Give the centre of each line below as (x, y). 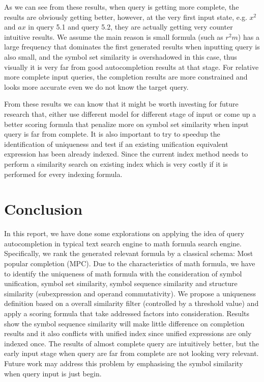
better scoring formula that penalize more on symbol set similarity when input (126, 124)
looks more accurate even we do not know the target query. (96, 86)
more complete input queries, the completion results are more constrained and (126, 77)
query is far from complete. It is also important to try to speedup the (112, 134)
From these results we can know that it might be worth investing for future (121, 104)
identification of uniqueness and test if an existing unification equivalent (116, 144)
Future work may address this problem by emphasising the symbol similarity (124, 363)
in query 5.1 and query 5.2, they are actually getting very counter (130, 27)
